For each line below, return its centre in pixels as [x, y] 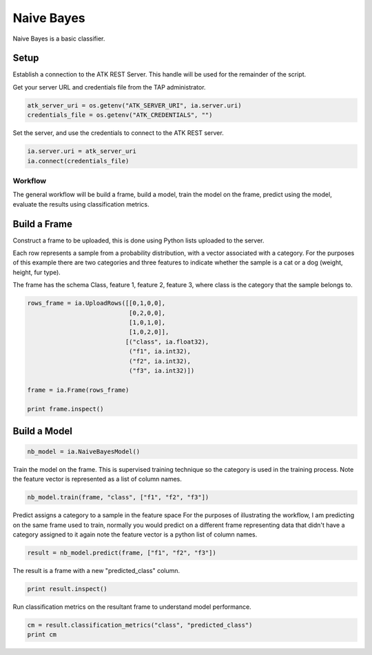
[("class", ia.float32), [167, 342]
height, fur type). [37, 272]
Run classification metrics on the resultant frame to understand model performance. [132, 607]
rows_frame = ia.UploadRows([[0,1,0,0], [96, 303]
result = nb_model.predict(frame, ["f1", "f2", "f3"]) [122, 553]
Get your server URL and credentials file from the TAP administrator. [109, 87]
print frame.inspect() [65, 409]
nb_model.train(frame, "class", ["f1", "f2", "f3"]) [118, 497]
